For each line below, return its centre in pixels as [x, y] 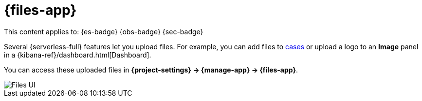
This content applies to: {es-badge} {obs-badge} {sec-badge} [104, 31]
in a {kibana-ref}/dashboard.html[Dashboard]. [78, 55]
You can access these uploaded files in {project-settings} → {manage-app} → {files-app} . [151, 70]
